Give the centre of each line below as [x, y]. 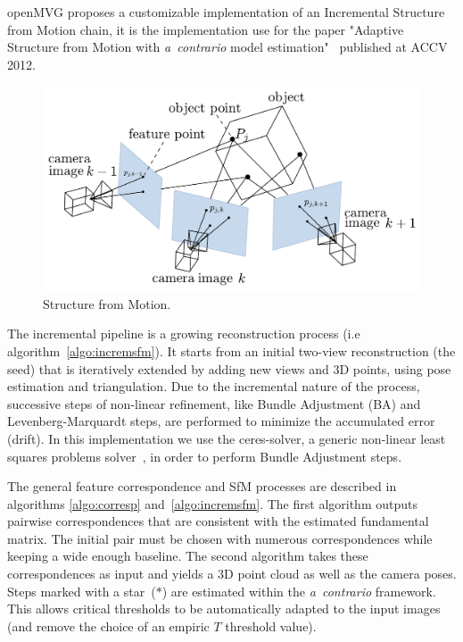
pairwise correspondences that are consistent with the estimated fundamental [218, 521]
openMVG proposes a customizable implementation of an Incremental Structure [226, 12]
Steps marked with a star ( [82, 591]
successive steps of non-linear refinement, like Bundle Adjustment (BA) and [214, 403]
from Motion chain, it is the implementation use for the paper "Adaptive [206, 29]
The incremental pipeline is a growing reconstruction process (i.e [184, 334]
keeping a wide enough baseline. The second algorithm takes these [188, 556]
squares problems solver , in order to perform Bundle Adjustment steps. [205, 456]
